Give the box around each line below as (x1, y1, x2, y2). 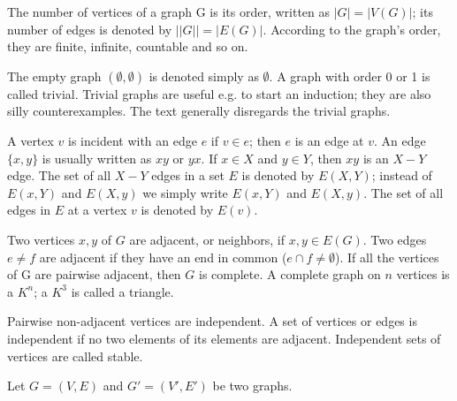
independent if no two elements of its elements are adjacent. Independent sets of (7, 329, 441, 347)
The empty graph (7, 66, 102, 85)
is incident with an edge (68, 131, 197, 149)
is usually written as (42, 148, 152, 167)
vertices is (396, 265, 450, 284)
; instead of (371, 166, 432, 185)
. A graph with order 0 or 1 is (269, 66, 430, 85)
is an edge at (294, 131, 364, 149)
